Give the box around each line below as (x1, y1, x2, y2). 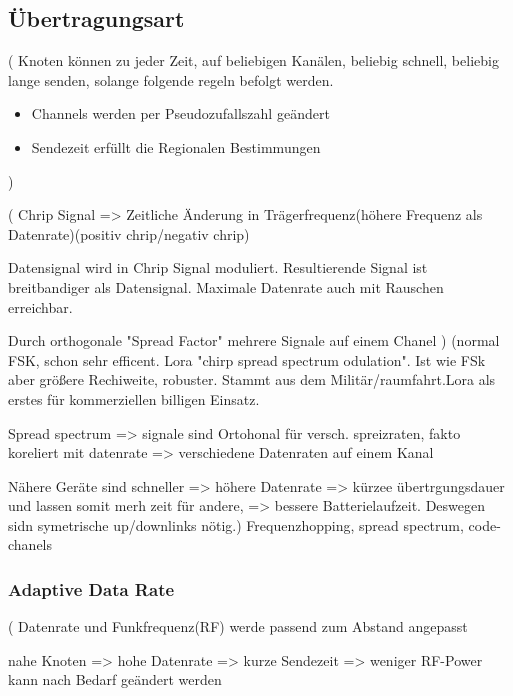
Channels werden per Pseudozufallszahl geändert (31, 103, 330, 124)
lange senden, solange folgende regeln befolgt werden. (8, 69, 334, 90)
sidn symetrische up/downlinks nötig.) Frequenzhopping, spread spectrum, (8, 514, 464, 535)
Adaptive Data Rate (8, 577, 175, 601)
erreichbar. (8, 296, 73, 317)
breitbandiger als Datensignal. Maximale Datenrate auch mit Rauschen (8, 276, 444, 297)
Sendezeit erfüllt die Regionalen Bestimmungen (31, 136, 321, 157)
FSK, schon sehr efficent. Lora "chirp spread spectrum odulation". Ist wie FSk (8, 349, 486, 370)
